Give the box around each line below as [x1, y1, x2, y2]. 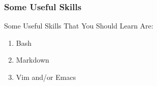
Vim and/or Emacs [16, 72, 76, 82]
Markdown [16, 54, 49, 65]
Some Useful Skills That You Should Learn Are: [4, 20, 153, 31]
